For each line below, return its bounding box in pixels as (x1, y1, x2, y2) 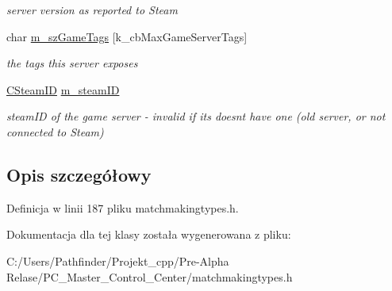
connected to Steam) (6, 123, 104, 140)
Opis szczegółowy (6, 162, 152, 186)
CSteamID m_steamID (6, 81, 120, 98)
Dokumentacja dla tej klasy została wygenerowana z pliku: (6, 226, 291, 243)
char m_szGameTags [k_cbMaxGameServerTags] (6, 28, 248, 44)
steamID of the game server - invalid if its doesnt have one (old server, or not (6, 108, 386, 124)
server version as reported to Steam (6, 2, 178, 17)
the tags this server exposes (6, 55, 138, 71)
